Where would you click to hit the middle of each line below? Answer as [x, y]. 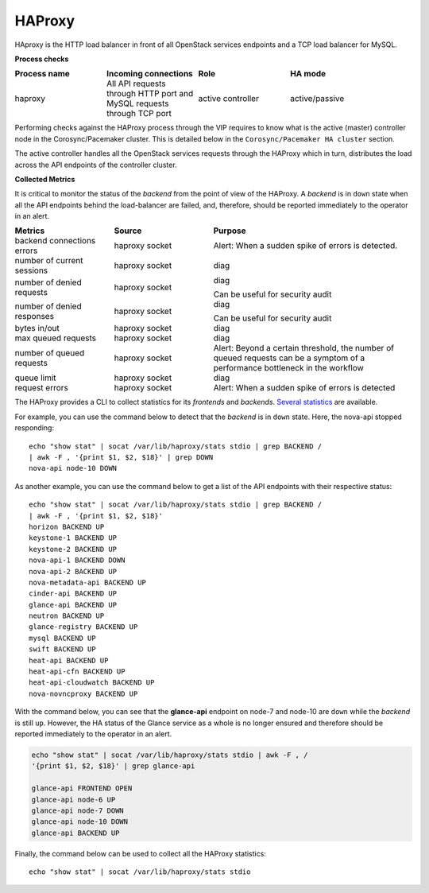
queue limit [35, 378]
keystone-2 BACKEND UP [73, 549]
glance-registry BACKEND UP [83, 627]
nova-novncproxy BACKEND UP [83, 693]
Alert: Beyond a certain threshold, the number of [304, 348]
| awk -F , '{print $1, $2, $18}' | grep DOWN [121, 458]
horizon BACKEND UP [67, 526]
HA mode [308, 74]
